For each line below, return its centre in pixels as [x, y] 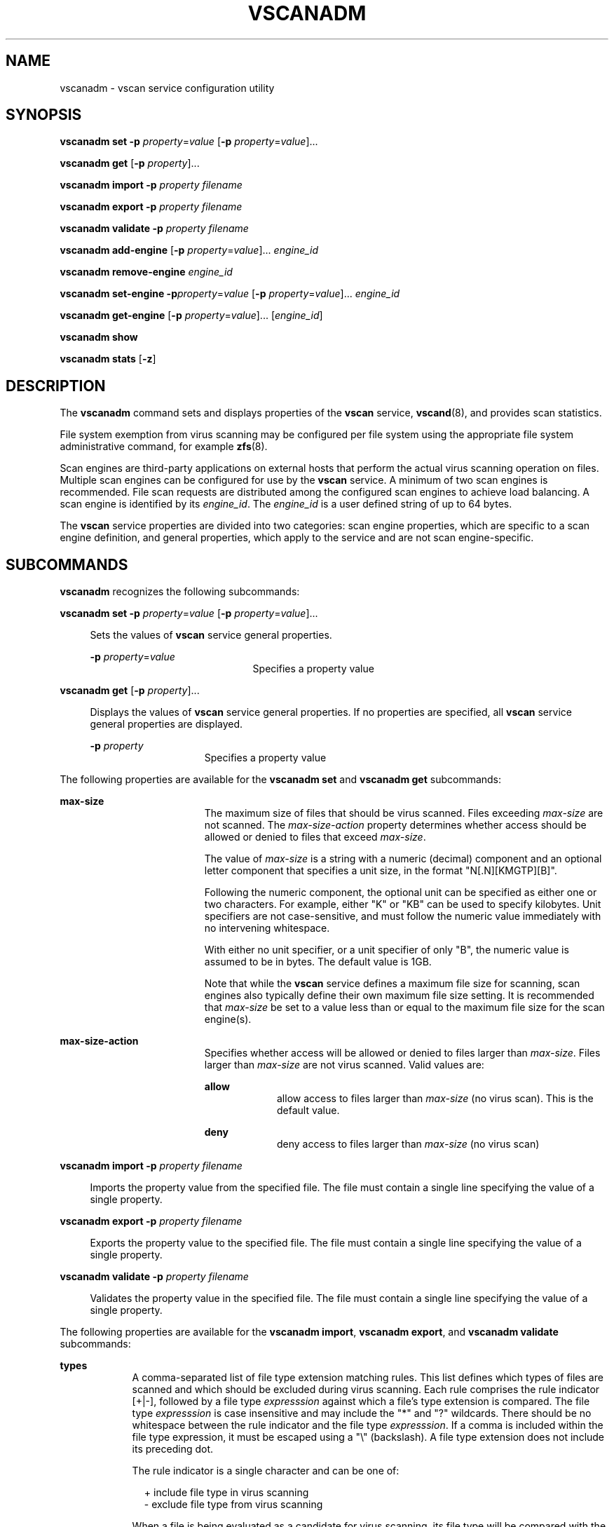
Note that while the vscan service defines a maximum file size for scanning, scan [392, 984]
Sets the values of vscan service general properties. [211, 635]
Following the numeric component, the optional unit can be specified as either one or [401, 893]
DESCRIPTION [56, 386]
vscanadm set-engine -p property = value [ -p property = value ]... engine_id [230, 294]
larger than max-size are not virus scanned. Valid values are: [344, 1065]
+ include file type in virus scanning [226, 1493]
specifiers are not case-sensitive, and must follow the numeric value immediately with [403, 916]
